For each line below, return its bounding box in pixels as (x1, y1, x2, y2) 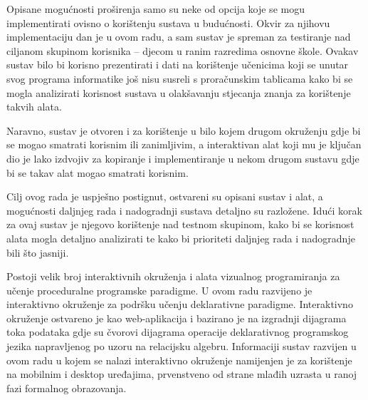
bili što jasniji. (6, 245, 69, 260)
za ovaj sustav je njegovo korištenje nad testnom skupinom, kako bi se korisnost (6, 217, 354, 232)
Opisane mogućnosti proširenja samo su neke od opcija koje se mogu (6, 1, 305, 16)
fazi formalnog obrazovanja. (6, 380, 127, 395)
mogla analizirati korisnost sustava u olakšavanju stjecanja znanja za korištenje (6, 85, 351, 100)
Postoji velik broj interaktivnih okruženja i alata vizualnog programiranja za (6, 269, 340, 284)
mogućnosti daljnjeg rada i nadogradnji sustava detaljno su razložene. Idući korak (6, 202, 362, 217)
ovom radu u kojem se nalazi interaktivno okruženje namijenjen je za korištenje (6, 352, 352, 367)
